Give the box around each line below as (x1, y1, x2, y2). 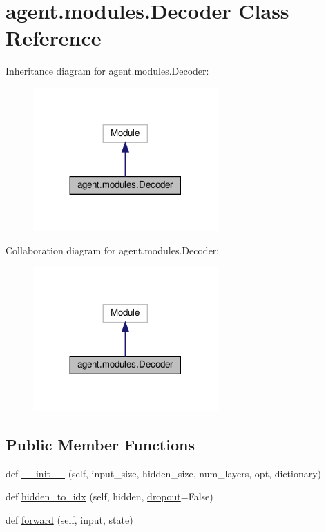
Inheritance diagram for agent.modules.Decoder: (6, 64, 209, 78)
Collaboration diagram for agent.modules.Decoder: (6, 243, 220, 258)
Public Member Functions (6, 433, 195, 455)
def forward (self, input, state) (6, 512, 133, 526)
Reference (6, 23, 102, 52)
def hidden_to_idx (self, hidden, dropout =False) (6, 489, 213, 504)
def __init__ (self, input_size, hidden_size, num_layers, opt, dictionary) (6, 466, 321, 480)
